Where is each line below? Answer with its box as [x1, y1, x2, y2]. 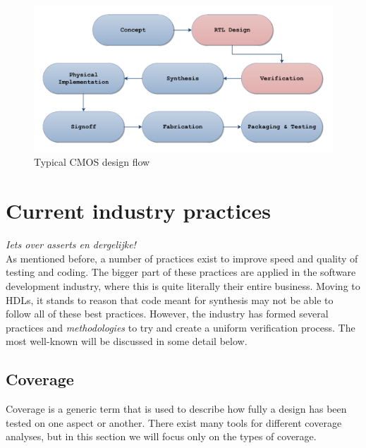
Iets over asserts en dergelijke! [6, 237, 136, 252]
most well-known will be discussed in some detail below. [6, 334, 248, 349]
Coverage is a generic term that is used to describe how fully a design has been [6, 401, 347, 416]
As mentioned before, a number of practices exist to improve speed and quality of [6, 250, 358, 265]
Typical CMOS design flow [34, 155, 150, 169]
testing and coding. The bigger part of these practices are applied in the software [6, 265, 356, 279]
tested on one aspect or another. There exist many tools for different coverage [6, 415, 342, 430]
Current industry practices [6, 196, 271, 225]
